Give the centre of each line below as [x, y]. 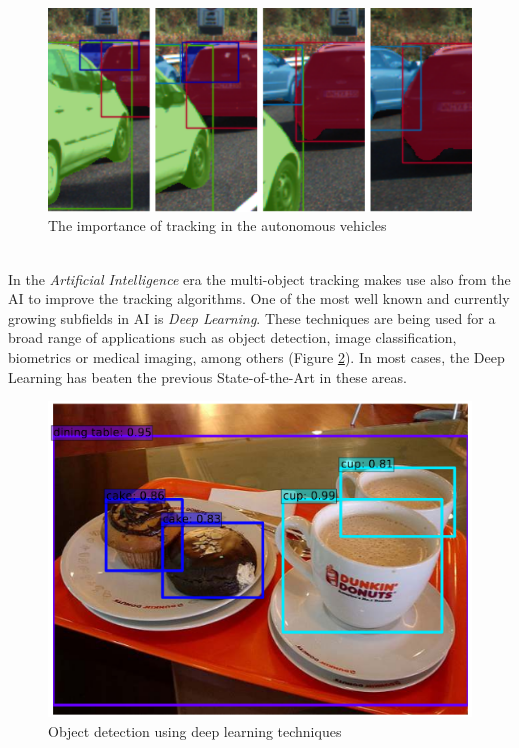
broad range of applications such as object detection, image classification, [232, 337]
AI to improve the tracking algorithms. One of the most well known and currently [259, 298]
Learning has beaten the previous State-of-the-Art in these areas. [207, 376]
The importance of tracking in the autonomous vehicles [217, 225]
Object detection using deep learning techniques [195, 731]
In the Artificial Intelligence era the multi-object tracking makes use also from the [259, 278]
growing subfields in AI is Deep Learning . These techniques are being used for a [252, 317]
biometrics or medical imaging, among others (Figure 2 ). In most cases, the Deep [256, 356]
